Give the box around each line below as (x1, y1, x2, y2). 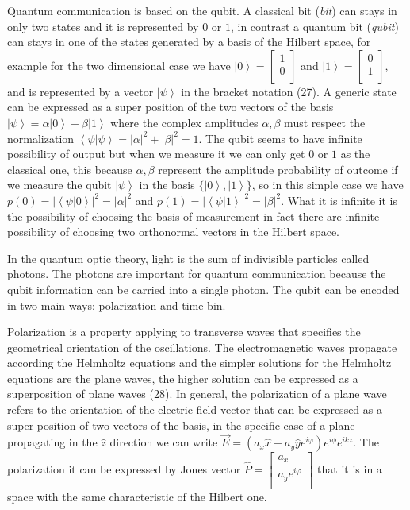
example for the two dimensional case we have (7, 56, 231, 73)
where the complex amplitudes (110, 114, 259, 130)
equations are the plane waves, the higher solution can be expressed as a (7, 369, 358, 386)
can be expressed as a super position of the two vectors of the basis (7, 99, 334, 115)
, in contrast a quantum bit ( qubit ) (230, 17, 399, 34)
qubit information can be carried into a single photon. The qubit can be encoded (7, 280, 400, 297)
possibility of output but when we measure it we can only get (7, 145, 305, 162)
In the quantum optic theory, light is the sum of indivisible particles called (7, 249, 370, 266)
